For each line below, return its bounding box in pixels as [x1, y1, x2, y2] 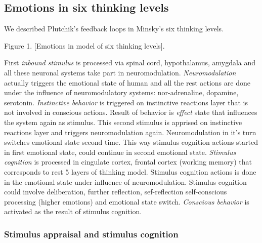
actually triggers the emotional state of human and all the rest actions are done [4, 77, 250, 88]
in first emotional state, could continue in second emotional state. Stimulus [4, 146, 236, 157]
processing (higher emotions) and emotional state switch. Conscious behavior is [4, 196, 249, 207]
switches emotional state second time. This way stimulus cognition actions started [4, 137, 258, 147]
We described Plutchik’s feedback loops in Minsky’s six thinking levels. [4, 23, 224, 34]
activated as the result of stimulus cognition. [4, 206, 142, 217]
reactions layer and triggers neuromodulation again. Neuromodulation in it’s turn [4, 127, 256, 137]
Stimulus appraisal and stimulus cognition [4, 227, 179, 240]
